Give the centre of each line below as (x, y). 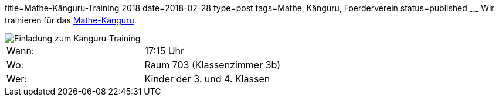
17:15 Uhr (164, 50)
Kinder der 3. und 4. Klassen (207, 79)
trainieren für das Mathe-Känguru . (71, 20)
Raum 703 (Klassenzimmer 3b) (213, 65)
